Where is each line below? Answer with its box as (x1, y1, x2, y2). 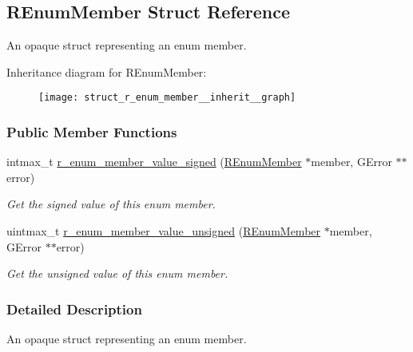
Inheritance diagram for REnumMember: (6, 63, 207, 80)
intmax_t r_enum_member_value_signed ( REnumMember (6, 153, 302, 170)
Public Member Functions (6, 121, 177, 141)
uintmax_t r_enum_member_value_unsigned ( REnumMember (6, 223, 321, 239)
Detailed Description (6, 299, 142, 318)
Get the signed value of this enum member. (6, 196, 216, 212)
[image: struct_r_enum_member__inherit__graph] (38, 92, 296, 104)
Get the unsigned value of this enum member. (6, 265, 228, 282)
